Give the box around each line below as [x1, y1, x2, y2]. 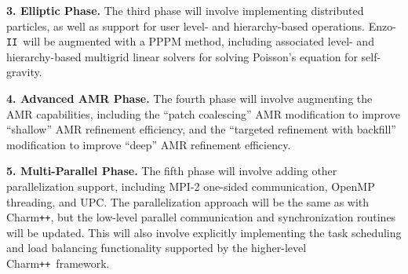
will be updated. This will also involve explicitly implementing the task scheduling [6, 224, 402, 240]
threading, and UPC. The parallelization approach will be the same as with [6, 193, 370, 210]
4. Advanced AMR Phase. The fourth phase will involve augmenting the [6, 90, 373, 107]
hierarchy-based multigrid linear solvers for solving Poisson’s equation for [6, 48, 358, 64]
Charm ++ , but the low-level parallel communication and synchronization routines [6, 209, 396, 225]
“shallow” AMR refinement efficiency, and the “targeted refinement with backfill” [6, 121, 396, 137]
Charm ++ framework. [6, 255, 110, 272]
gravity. [6, 64, 42, 80]
